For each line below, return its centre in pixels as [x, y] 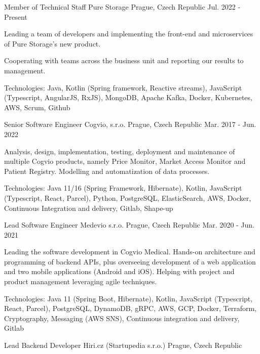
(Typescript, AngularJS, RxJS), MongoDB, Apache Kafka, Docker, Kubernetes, [128, 97]
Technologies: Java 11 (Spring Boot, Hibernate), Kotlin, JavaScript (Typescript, [128, 298]
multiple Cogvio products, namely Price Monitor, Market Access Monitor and [125, 161]
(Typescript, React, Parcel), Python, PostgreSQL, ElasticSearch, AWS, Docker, [128, 197]
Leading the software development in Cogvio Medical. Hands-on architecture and [130, 252]
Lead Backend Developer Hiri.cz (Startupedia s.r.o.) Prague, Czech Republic [123, 345]
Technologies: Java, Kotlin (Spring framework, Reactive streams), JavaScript [123, 87]
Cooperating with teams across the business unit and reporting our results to [124, 60]
